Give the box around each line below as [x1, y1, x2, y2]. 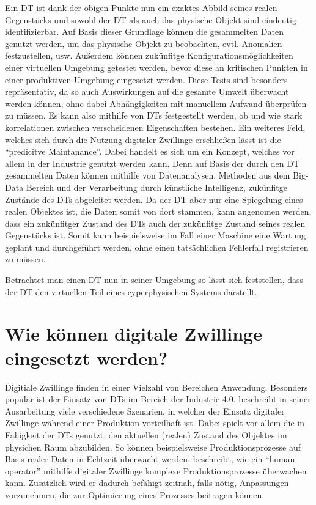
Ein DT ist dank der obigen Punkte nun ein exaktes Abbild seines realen [5, 1, 277, 13]
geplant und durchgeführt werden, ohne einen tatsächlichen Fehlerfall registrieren [5, 240, 309, 253]
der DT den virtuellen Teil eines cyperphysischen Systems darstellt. [5, 285, 257, 298]
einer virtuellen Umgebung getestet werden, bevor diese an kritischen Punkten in [5, 61, 308, 73]
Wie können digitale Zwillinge [5, 321, 262, 346]
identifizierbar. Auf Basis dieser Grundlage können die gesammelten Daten [5, 25, 284, 38]
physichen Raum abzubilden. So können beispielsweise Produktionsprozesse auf [5, 440, 301, 453]
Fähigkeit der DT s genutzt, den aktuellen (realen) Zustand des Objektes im [5, 428, 287, 441]
